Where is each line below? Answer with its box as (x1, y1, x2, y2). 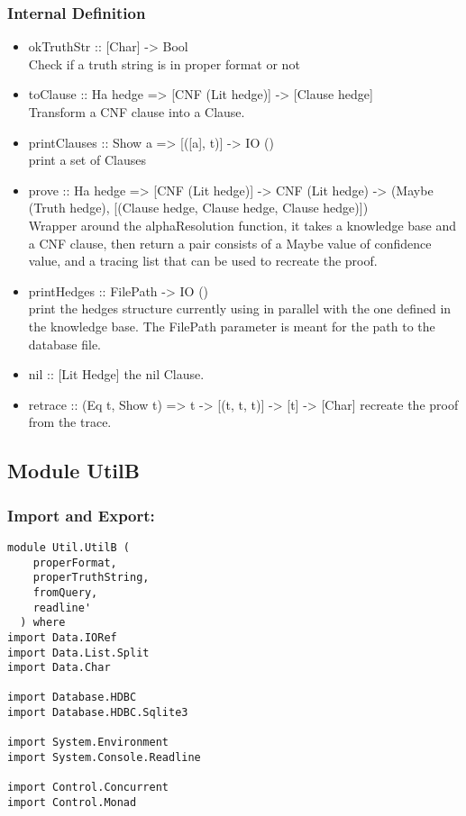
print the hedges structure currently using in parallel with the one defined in (28, 299, 452, 318)
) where (20, 616, 66, 630)
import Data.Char (7, 661, 111, 675)
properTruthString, (32, 571, 150, 585)
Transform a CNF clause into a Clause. (28, 103, 245, 121)
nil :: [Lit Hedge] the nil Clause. (28, 365, 205, 384)
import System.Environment (7, 736, 169, 749)
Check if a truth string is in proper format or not (28, 54, 300, 73)
